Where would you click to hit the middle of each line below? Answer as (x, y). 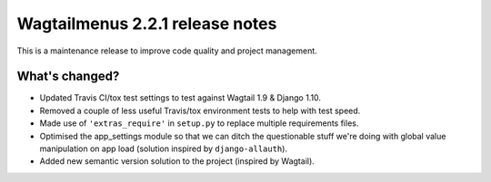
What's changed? (68, 77)
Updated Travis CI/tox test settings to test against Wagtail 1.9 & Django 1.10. (180, 98)
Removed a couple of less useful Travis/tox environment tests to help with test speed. (200, 110)
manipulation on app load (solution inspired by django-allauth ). (164, 148)
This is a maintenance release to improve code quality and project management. (167, 51)
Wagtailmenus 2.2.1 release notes (147, 24)
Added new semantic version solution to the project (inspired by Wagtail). (177, 161)
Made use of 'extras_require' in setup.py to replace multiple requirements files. (199, 123)
